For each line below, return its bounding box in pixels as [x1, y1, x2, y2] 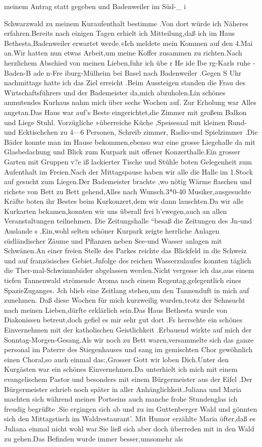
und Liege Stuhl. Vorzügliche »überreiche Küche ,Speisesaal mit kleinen [4, 117, 226, 127]
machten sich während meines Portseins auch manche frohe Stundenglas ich [4, 394, 238, 404]
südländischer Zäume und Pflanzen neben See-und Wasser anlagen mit [4, 235, 222, 246]
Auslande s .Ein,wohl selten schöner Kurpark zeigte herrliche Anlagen [4, 226, 220, 236]
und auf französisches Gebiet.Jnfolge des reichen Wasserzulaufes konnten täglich [4, 255, 251, 265]
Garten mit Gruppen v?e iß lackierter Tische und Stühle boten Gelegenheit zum [4, 156, 252, 166]
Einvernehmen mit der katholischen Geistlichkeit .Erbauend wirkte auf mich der [4, 324, 252, 334]
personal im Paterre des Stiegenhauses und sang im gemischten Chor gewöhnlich [4, 344, 253, 355]
